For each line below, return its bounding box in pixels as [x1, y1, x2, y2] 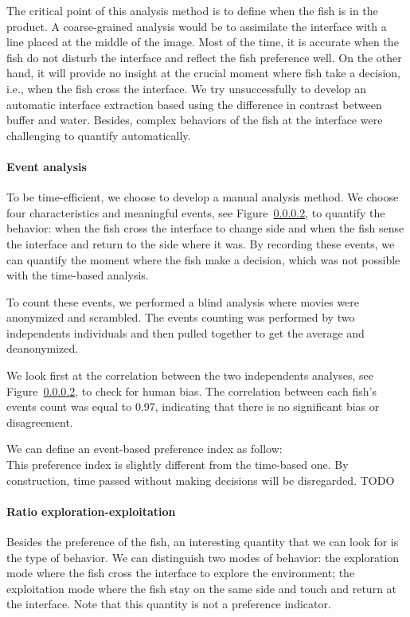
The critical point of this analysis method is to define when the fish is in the [6, 2, 378, 18]
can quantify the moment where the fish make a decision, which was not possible [6, 251, 400, 267]
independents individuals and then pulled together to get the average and [6, 324, 365, 341]
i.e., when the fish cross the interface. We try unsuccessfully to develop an [6, 80, 367, 96]
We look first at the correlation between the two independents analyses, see [6, 367, 373, 384]
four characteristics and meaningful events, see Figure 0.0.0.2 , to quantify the [6, 204, 385, 221]
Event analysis [6, 158, 87, 174]
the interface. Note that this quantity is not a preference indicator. [6, 596, 331, 612]
